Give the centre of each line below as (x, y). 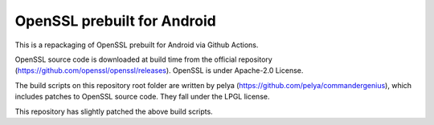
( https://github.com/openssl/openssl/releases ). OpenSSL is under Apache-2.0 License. (159, 71)
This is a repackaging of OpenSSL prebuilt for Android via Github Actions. (137, 45)
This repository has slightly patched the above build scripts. (114, 111)
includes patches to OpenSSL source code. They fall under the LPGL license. (142, 97)
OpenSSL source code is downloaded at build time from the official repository (143, 59)
